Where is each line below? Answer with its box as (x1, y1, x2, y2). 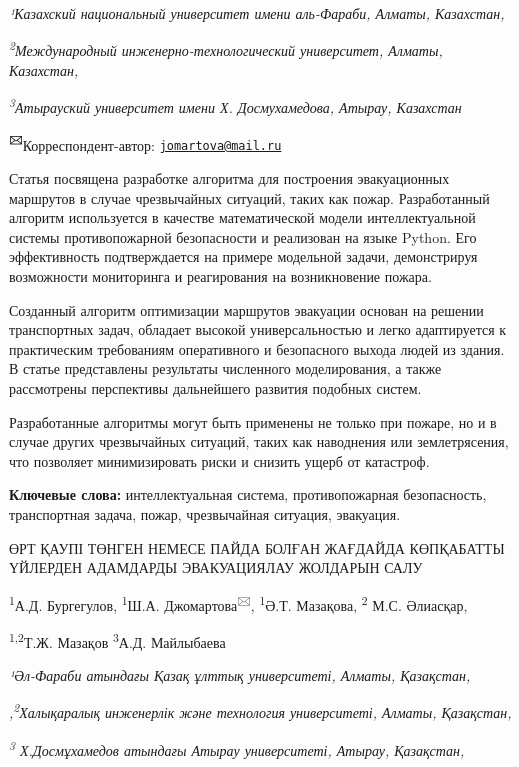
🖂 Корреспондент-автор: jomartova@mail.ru (9, 131, 282, 155)
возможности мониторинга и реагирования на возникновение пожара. (9, 265, 432, 286)
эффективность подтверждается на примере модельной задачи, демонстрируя (9, 246, 478, 267)
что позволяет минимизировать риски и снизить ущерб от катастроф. (9, 450, 430, 471)
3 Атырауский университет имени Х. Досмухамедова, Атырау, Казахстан (9, 94, 462, 118)
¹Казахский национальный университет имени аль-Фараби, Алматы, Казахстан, (9, 3, 505, 23)
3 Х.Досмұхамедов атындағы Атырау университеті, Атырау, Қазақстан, (9, 737, 465, 760)
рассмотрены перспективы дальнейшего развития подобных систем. (9, 377, 422, 398)
